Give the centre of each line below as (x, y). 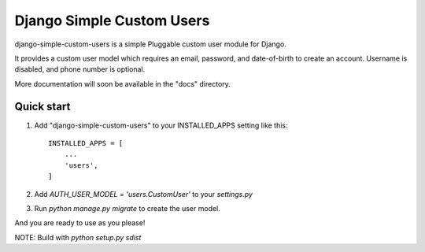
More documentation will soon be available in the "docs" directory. (123, 83)
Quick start (42, 106)
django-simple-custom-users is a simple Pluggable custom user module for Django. (150, 44)
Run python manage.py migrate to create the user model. (127, 208)
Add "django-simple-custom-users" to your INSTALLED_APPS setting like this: (161, 125)
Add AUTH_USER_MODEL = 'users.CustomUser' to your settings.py (144, 194)
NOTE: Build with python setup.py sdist (78, 237)
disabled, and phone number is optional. (80, 69)
